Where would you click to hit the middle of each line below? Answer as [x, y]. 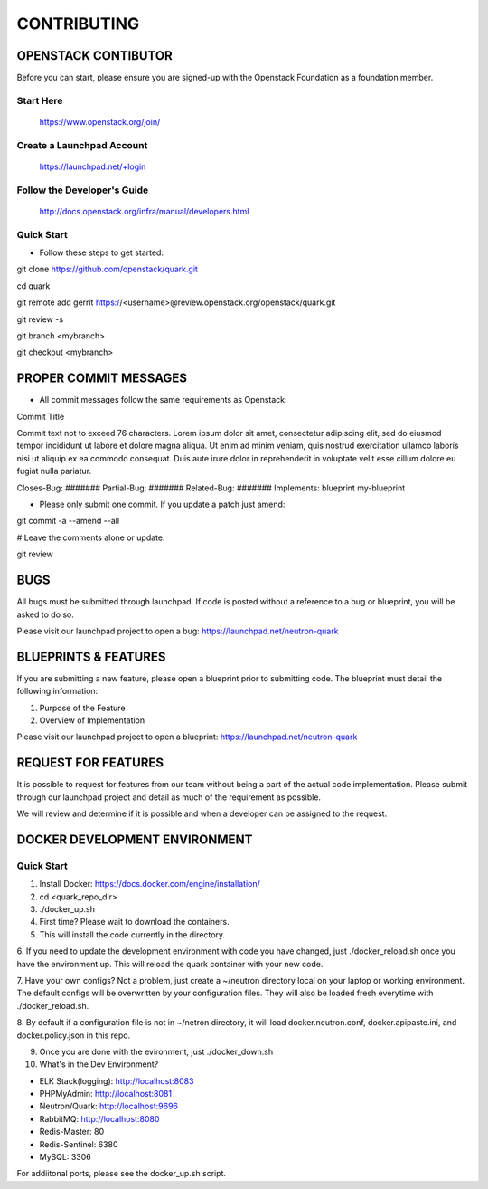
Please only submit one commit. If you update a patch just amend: [162, 504]
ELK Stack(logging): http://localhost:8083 [117, 1080]
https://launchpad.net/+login [93, 166]
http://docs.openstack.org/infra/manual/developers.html [144, 211]
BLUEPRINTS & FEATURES [91, 656]
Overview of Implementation [92, 720]
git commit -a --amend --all [68, 521]
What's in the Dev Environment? [99, 1064]
